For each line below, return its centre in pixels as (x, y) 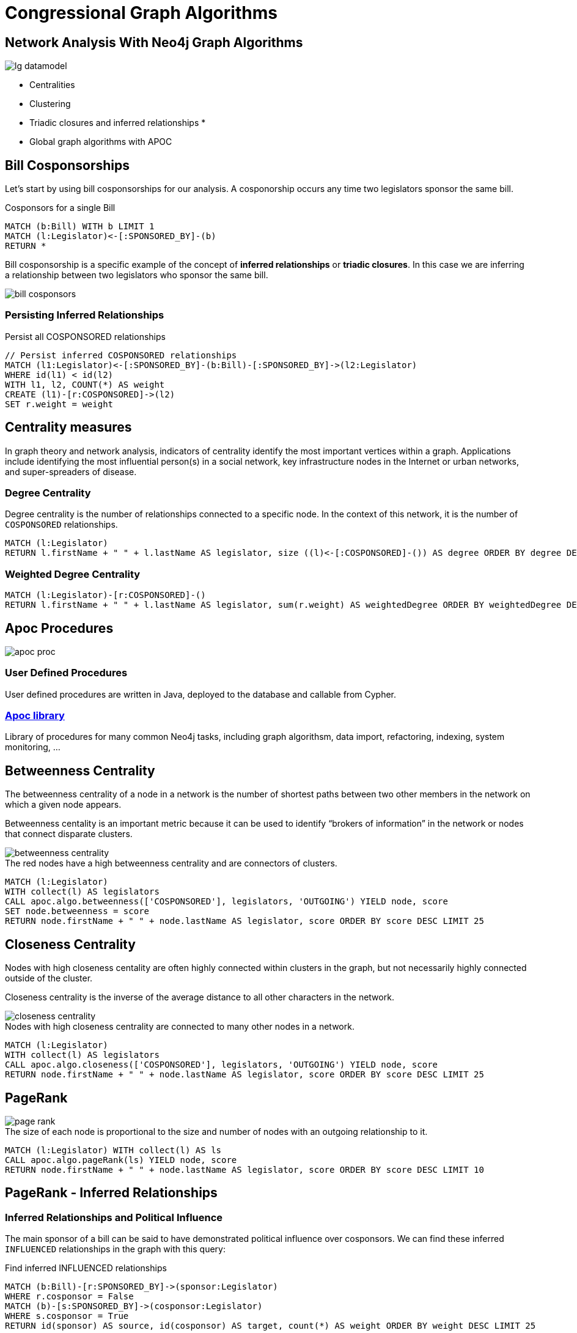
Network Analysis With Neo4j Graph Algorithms (154, 42)
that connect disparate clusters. (69, 834)
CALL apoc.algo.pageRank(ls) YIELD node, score (121, 1160)
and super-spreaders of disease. (71, 471)
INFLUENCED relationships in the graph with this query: (115, 1249)
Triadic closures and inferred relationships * (118, 123)
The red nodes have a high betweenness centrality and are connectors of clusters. (171, 863)
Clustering (50, 104)
